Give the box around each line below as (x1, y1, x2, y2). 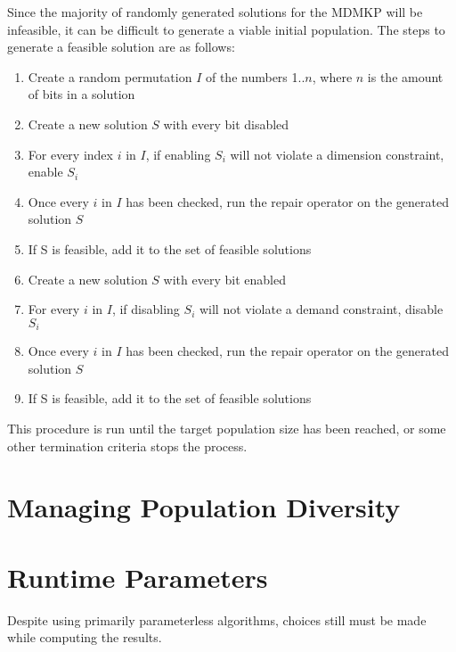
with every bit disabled (163, 114, 289, 133)
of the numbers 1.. (205, 67, 305, 86)
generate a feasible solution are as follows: (7, 37, 235, 56)
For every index (28, 144, 113, 163)
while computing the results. (7, 628, 162, 647)
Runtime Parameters (7, 558, 268, 595)
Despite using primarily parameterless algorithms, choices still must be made (7, 610, 427, 629)
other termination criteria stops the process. (7, 436, 248, 455)
